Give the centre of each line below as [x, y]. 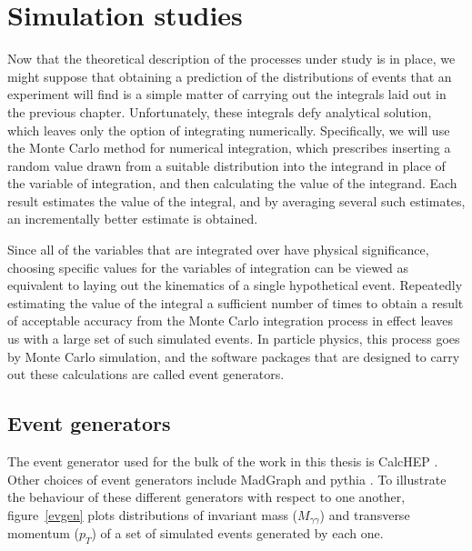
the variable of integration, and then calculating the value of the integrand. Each [232, 183]
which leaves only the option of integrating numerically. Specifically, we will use [229, 130]
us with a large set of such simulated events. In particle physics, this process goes [234, 339]
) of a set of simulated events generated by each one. [237, 533]
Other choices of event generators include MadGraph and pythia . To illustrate [227, 479]
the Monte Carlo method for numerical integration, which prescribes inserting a [229, 148]
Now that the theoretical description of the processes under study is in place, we [231, 59]
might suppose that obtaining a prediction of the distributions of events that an [230, 76]
